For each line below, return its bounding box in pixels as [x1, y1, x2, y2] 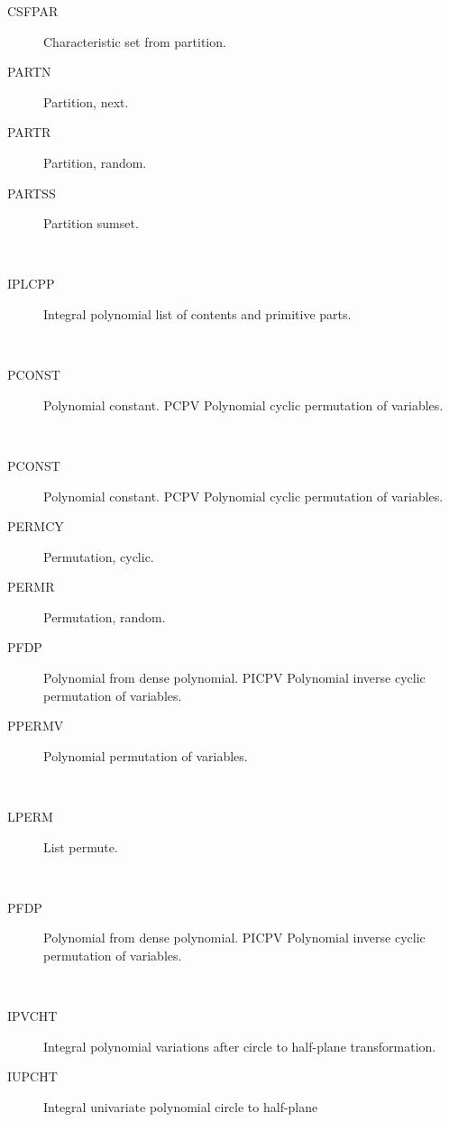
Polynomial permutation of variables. [43, 746, 248, 765]
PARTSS [7, 183, 56, 202]
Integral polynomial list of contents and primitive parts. [43, 304, 352, 323]
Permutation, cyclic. [43, 547, 154, 566]
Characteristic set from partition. [43, 32, 226, 51]
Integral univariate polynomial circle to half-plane [43, 1097, 318, 1116]
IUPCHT [7, 1067, 58, 1086]
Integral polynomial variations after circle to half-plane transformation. [43, 1036, 436, 1055]
